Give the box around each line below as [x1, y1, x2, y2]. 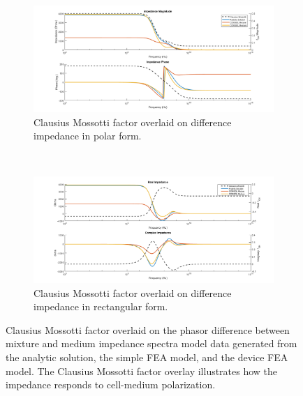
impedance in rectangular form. [34, 299, 168, 314]
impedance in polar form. [34, 128, 142, 143]
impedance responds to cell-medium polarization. [6, 377, 216, 392]
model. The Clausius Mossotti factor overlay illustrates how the [6, 363, 278, 378]
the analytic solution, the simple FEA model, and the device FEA [6, 350, 288, 365]
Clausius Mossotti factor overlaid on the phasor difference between [6, 322, 290, 337]
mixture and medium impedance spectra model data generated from [6, 336, 297, 351]
